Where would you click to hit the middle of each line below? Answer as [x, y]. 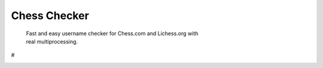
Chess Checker [50, 16]
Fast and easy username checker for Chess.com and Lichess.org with [112, 33]
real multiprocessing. [52, 41]
